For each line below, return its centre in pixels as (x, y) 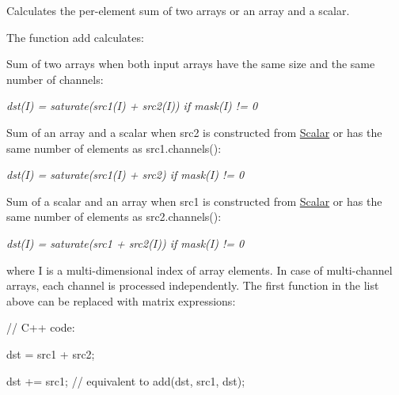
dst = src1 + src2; (51, 353)
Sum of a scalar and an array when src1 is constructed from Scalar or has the (194, 201)
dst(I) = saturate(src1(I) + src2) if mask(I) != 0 (125, 175)
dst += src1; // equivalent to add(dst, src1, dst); (126, 380)
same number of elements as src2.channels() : (114, 216)
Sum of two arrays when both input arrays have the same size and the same (191, 64)
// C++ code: (41, 327)
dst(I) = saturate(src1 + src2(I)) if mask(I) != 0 (125, 243)
